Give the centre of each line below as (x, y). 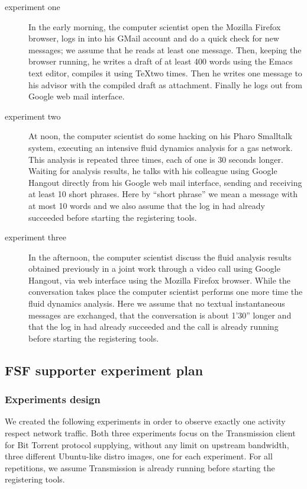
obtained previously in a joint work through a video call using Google (154, 268)
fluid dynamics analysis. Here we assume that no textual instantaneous (157, 303)
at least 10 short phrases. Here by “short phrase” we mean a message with (163, 194)
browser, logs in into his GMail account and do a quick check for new (154, 38)
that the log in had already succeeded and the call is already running (153, 326)
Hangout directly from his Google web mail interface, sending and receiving (165, 182)
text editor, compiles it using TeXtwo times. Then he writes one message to (165, 73)
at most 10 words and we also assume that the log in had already (147, 205)
